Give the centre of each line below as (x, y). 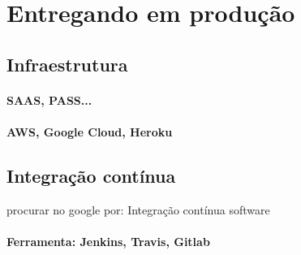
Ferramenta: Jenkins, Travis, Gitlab (108, 241)
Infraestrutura (67, 64)
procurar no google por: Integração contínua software (138, 209)
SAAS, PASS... (49, 99)
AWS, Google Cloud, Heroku (90, 131)
